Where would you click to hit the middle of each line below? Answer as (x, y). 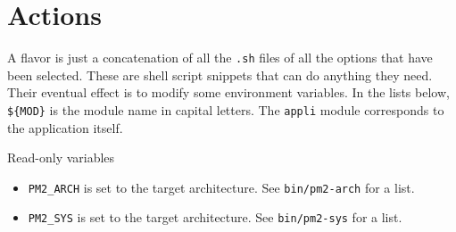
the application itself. (65, 127)
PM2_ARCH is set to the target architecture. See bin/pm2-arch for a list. (221, 187)
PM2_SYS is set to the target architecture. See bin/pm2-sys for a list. (215, 217)
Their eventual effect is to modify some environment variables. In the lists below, (228, 92)
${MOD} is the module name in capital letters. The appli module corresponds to (226, 109)
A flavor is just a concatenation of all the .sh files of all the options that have (220, 58)
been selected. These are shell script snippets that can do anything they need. (220, 75)
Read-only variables (61, 157)
